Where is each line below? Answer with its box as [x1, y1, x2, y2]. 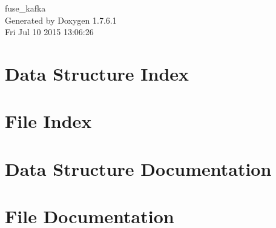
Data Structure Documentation [5, 156, 272, 181]
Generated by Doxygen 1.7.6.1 [5, 13, 117, 26]
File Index [5, 109, 92, 133]
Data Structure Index [5, 61, 189, 85]
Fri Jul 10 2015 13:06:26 [5, 25, 94, 38]
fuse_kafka [5, 2, 46, 14]
